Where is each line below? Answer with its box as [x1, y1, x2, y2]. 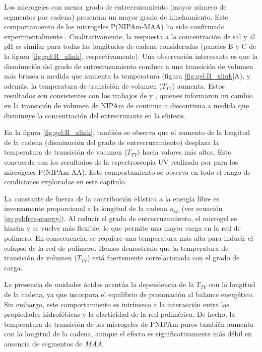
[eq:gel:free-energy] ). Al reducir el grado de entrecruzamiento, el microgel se [4, 213, 237, 223]
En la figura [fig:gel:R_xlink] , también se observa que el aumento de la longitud [4, 127, 250, 137]
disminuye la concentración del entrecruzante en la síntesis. [4, 110, 186, 120]
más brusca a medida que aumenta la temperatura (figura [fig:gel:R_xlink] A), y [4, 71, 250, 81]
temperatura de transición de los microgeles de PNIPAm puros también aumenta [4, 318, 254, 329]
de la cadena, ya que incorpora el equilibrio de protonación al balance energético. [4, 289, 254, 300]
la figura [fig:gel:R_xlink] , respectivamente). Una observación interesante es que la [4, 50, 258, 61]
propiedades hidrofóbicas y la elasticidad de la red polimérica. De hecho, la [4, 309, 235, 319]
